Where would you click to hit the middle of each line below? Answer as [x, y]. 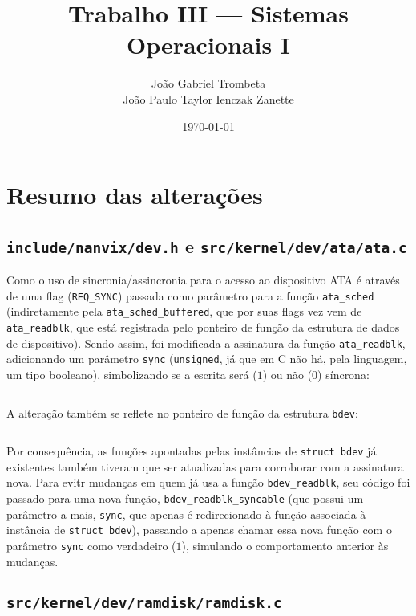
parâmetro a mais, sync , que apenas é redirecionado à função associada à [186, 514]
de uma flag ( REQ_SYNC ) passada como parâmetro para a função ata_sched [190, 295]
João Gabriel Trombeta [208, 83]
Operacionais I [208, 45]
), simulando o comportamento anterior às [285, 546]
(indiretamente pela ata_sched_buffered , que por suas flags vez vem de [184, 311]
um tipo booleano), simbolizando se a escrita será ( [132, 374]
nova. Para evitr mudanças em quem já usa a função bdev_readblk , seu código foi [208, 482]
